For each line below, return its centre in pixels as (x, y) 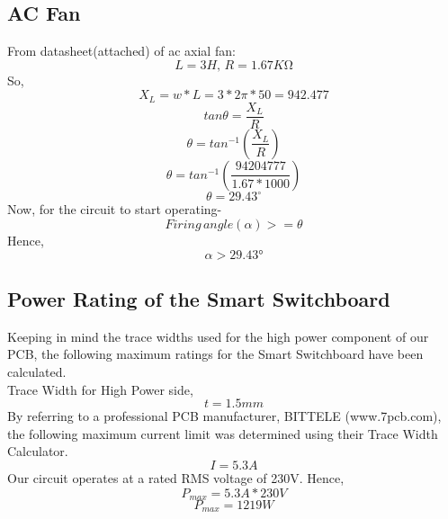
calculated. (37, 371)
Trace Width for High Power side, (100, 389)
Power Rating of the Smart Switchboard (199, 298)
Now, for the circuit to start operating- (115, 209)
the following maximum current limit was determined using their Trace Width (223, 433)
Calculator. (38, 451)
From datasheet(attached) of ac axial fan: (121, 51)
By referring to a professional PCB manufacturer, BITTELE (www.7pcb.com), (224, 416)
